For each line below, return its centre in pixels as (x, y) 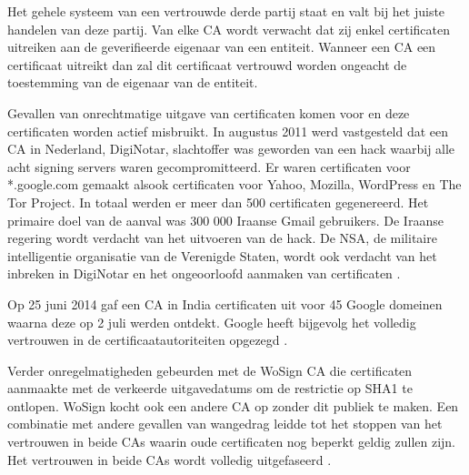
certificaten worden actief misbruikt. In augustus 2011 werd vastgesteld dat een (228, 131)
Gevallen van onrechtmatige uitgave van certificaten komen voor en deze (209, 112)
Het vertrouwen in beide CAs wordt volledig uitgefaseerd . (170, 459)
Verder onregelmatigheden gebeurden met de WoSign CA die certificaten (210, 370)
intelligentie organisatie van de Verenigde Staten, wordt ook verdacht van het (222, 255)
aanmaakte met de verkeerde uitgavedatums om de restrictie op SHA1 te (210, 388)
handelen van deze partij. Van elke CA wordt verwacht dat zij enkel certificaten (229, 29)
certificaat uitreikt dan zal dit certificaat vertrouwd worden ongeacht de (207, 64)
